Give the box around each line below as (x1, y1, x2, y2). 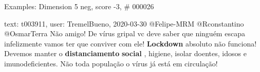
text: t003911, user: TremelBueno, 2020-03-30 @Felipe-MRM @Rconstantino (4, 18, 244, 29)
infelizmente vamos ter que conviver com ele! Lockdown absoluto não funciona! (4, 38, 257, 49)
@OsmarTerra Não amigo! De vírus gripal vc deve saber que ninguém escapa (4, 28, 245, 39)
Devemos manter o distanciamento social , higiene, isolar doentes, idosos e (4, 48, 247, 59)
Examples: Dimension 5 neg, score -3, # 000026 (4, 1, 154, 11)
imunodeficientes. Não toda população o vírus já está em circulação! (4, 58, 218, 68)
